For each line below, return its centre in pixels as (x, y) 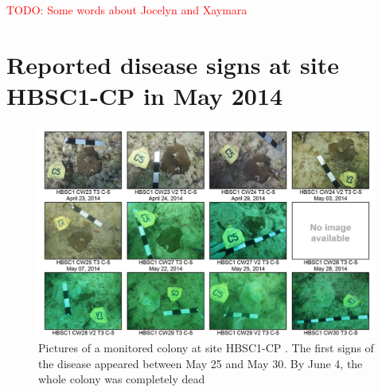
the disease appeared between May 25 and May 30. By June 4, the (201, 363)
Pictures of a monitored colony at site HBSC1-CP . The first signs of (206, 348)
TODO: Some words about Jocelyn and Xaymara (127, 10)
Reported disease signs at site (173, 64)
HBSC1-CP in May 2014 (145, 95)
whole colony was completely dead (122, 379)
